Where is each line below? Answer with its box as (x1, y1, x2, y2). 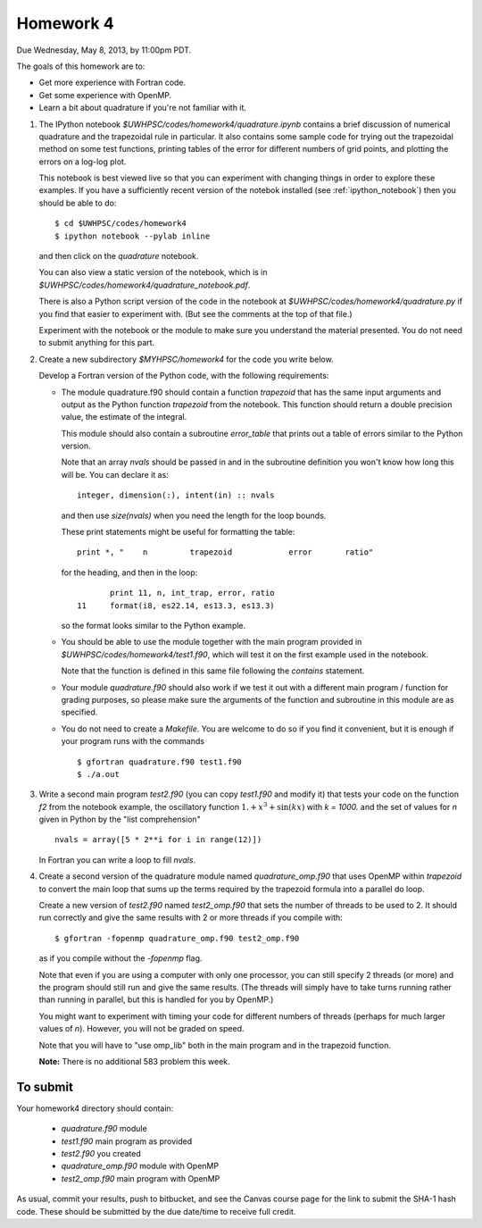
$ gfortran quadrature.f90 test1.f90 (77, 756, 243, 767)
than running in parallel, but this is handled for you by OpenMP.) (38, 994, 274, 1005)
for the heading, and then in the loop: (61, 567, 198, 578)
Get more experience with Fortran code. (38, 77, 187, 88)
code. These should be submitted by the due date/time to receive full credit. (16, 1206, 296, 1216)
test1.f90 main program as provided (61, 1135, 193, 1147)
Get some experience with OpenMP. (38, 89, 172, 100)
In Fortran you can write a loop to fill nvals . (38, 854, 196, 865)
